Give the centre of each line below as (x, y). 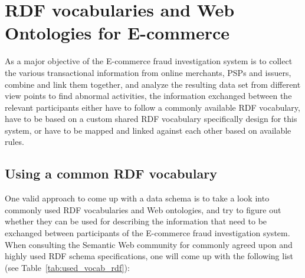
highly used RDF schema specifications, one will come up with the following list (149, 256)
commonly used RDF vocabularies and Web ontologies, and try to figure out (143, 209)
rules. (14, 142)
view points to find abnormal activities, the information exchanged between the (148, 96)
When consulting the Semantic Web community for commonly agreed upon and (149, 244)
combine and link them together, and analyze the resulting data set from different (153, 84)
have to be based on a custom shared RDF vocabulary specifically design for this (151, 119)
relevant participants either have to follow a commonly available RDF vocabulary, (152, 107)
